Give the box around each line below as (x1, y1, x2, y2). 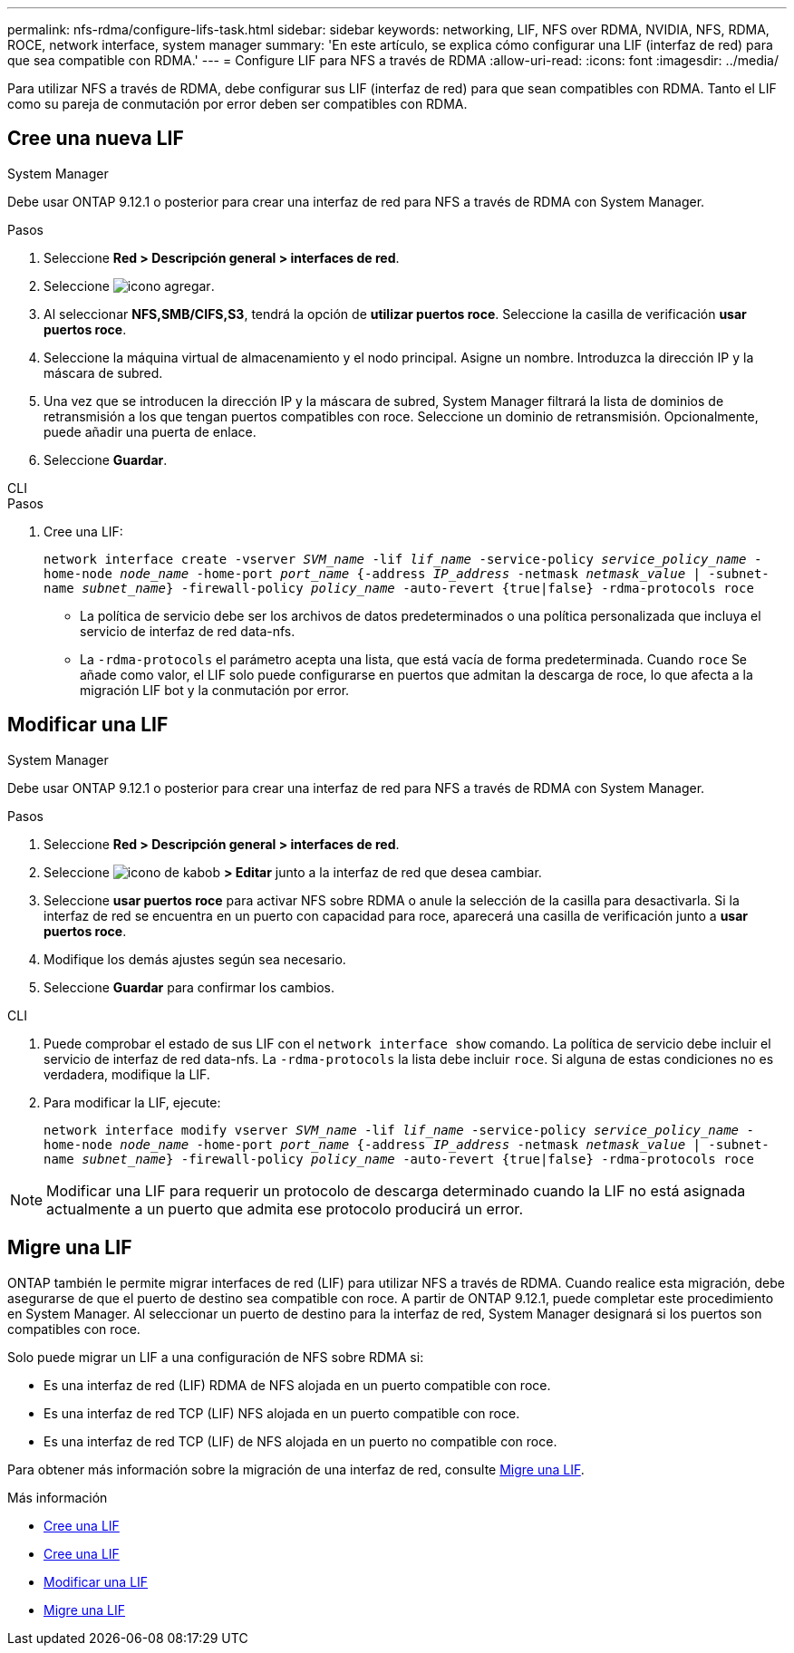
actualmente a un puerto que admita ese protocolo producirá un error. (46, 1199, 523, 1218)
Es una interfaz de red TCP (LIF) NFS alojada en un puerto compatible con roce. (44, 1405, 520, 1421)
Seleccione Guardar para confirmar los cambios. (44, 979, 335, 995)
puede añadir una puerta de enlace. (44, 423, 257, 440)
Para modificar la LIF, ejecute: (44, 1094, 221, 1110)
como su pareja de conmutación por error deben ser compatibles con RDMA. (7, 96, 468, 111)
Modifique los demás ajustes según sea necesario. (44, 951, 346, 967)
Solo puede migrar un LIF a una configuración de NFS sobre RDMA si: (7, 1348, 424, 1365)
